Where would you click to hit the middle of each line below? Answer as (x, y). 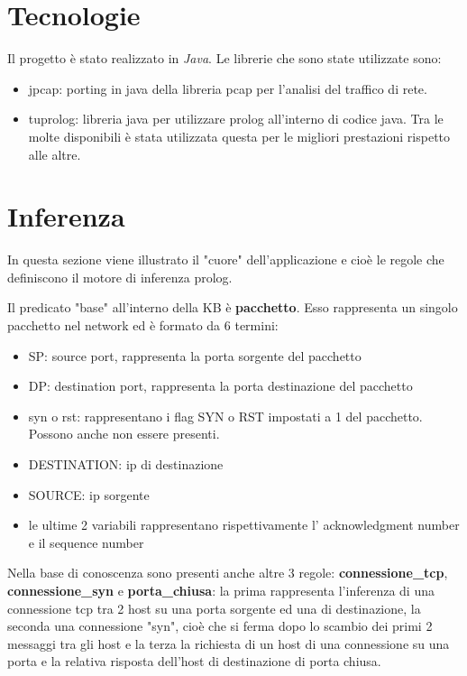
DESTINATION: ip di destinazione (126, 463)
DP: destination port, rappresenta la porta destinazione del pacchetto (220, 386)
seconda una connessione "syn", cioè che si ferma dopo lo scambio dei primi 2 (220, 626)
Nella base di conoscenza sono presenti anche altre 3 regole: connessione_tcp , (228, 573)
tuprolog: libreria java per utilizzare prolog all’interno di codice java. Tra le (236, 119)
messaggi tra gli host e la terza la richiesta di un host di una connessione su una (229, 643)
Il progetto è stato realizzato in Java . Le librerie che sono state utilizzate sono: (224, 58)
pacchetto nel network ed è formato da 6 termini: (143, 325)
